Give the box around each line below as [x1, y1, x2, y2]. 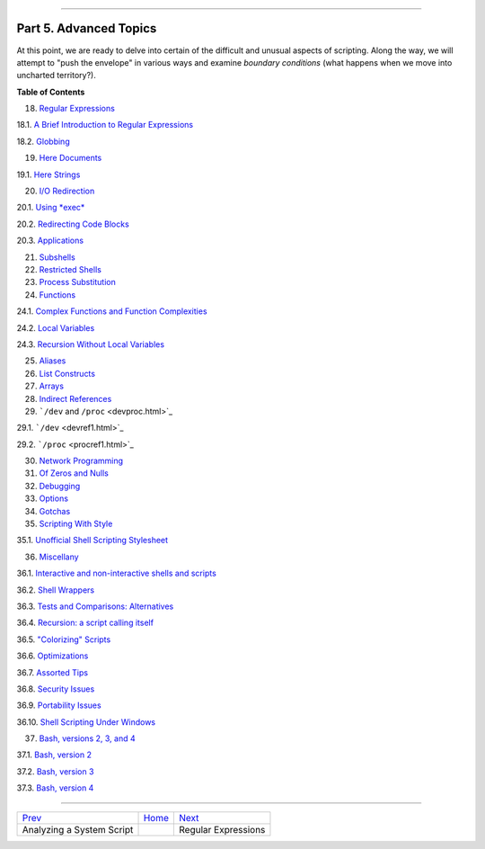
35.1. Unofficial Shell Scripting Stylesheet [16, 535, 169, 546]
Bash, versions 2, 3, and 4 [39, 733, 136, 744]
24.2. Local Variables [16, 322, 95, 333]
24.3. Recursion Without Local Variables [16, 338, 165, 350]
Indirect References [39, 393, 112, 404]
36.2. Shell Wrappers [16, 585, 94, 595]
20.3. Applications [16, 235, 84, 246]
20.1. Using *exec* [16, 202, 85, 213]
